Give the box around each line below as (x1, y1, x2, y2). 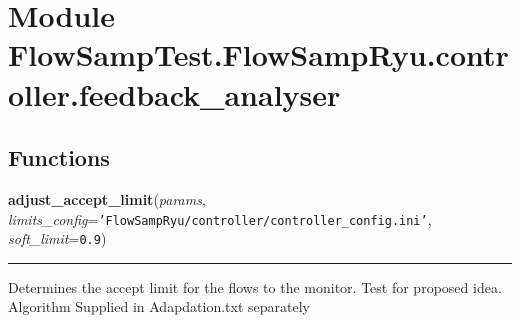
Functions (8, 142, 110, 173)
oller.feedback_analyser (8, 73, 341, 114)
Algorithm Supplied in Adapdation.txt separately (8, 296, 311, 317)
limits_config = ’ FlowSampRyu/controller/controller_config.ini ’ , (8, 208, 432, 229)
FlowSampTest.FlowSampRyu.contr (8, 34, 509, 75)
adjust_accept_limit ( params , (8, 188, 206, 209)
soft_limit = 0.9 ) (8, 228, 107, 249)
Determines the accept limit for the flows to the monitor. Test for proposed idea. (8, 276, 502, 297)
